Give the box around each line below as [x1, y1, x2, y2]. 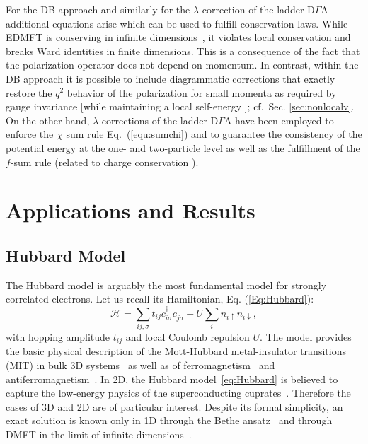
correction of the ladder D [202, 2, 315, 16]
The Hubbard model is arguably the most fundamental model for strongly [6, 277, 327, 292]
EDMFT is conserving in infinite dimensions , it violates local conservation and [6, 30, 351, 45]
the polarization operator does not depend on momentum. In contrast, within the [6, 57, 359, 72]
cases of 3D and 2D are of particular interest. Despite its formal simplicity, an [6, 399, 343, 414]
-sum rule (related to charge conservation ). [10, 154, 199, 169]
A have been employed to [224, 112, 334, 127]
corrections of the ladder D [101, 112, 219, 127]
